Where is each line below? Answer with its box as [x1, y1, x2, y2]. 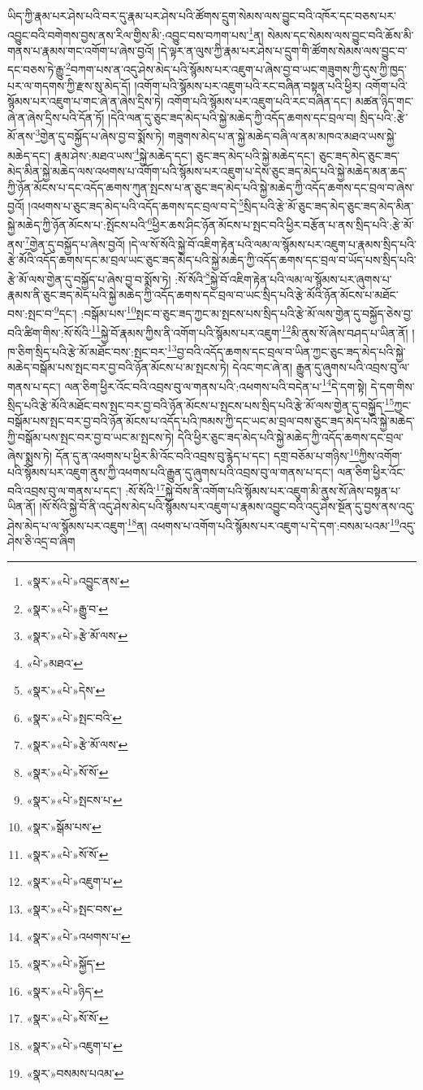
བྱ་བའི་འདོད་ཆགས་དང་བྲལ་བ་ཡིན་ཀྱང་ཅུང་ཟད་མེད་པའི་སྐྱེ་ [176, 342, 406, 360]
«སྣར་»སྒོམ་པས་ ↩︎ [26, 818, 101, 835]
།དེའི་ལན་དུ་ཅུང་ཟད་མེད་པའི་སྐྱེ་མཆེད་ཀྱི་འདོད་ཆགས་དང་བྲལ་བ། [108, 108, 356, 125]
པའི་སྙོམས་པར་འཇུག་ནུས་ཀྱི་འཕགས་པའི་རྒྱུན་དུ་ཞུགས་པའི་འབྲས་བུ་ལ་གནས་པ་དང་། [7, 463, 334, 480]
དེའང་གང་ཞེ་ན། [232, 359, 293, 376]
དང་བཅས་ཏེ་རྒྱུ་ [7, 61, 66, 78]
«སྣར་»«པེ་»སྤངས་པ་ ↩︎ [26, 791, 123, 808]
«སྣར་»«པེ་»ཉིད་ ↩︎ [26, 982, 104, 999]
